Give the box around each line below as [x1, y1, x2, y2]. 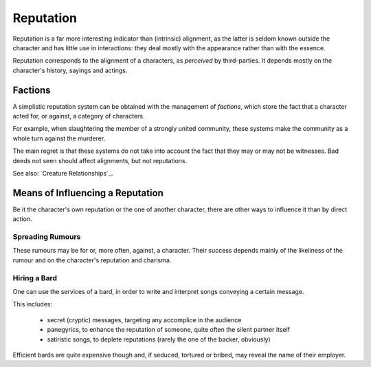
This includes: [12, 300, 53, 308]
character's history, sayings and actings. [12, 66, 128, 74]
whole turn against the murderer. [12, 134, 106, 143]
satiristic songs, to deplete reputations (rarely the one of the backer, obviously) [47, 335, 271, 344]
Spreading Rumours [12, 232, 81, 242]
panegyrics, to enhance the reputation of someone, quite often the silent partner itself [47, 326, 290, 334]
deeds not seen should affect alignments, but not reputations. [12, 156, 188, 165]
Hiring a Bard [12, 273, 58, 282]
